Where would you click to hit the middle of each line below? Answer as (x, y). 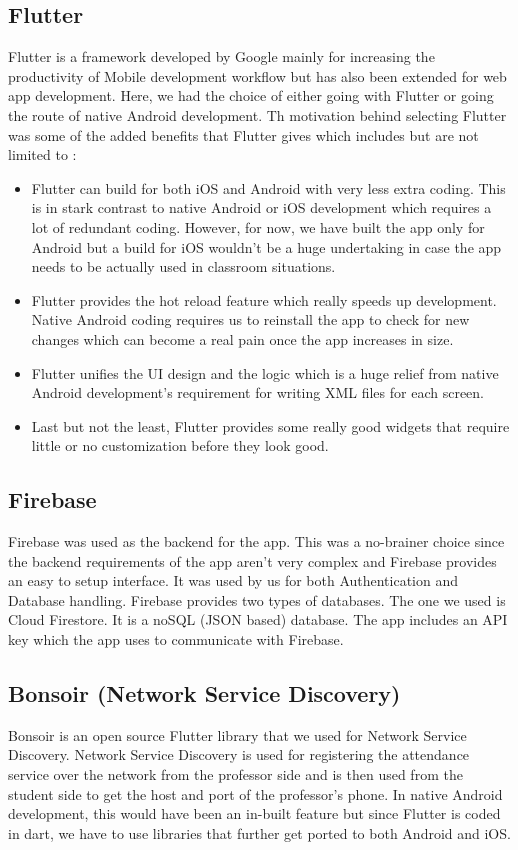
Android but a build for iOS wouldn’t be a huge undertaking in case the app (266, 246)
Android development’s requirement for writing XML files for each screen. (257, 392)
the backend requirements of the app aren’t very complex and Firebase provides (252, 560)
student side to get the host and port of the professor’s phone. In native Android (255, 793)
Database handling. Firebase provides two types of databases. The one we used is (257, 599)
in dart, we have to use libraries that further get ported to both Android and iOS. (259, 832)
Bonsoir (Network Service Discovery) (204, 693)
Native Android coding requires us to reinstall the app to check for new (250, 319)
